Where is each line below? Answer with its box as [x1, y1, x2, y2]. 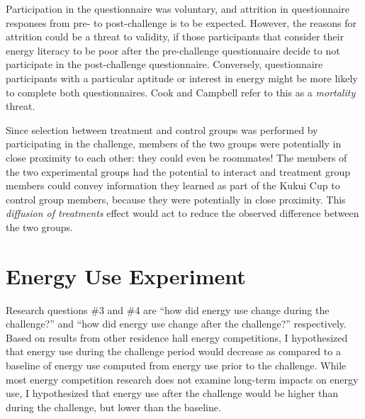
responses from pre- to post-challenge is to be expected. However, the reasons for [6, 15, 356, 30]
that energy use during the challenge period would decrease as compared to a [6, 344, 341, 359]
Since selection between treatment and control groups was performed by [6, 122, 318, 137]
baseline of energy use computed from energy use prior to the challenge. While [6, 358, 347, 372]
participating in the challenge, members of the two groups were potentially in [6, 136, 342, 151]
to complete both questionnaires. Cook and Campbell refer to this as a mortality [6, 84, 356, 99]
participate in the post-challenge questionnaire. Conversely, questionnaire [6, 57, 323, 72]
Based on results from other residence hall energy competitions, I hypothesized [6, 330, 348, 345]
